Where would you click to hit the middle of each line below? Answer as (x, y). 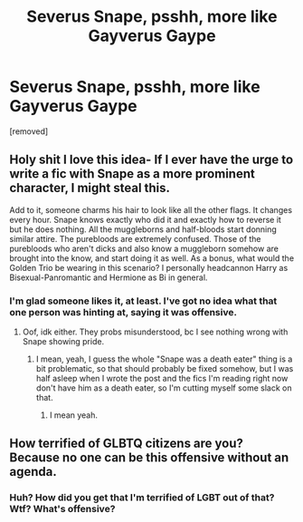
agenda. (33, 472)
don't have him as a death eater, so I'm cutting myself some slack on (164, 388)
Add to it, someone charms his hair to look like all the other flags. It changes (151, 209)
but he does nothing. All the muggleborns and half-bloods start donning (143, 229)
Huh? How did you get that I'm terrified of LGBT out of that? (142, 498)
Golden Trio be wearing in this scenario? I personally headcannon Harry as (149, 267)
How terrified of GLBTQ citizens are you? (127, 444)
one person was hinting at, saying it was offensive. (123, 312)
